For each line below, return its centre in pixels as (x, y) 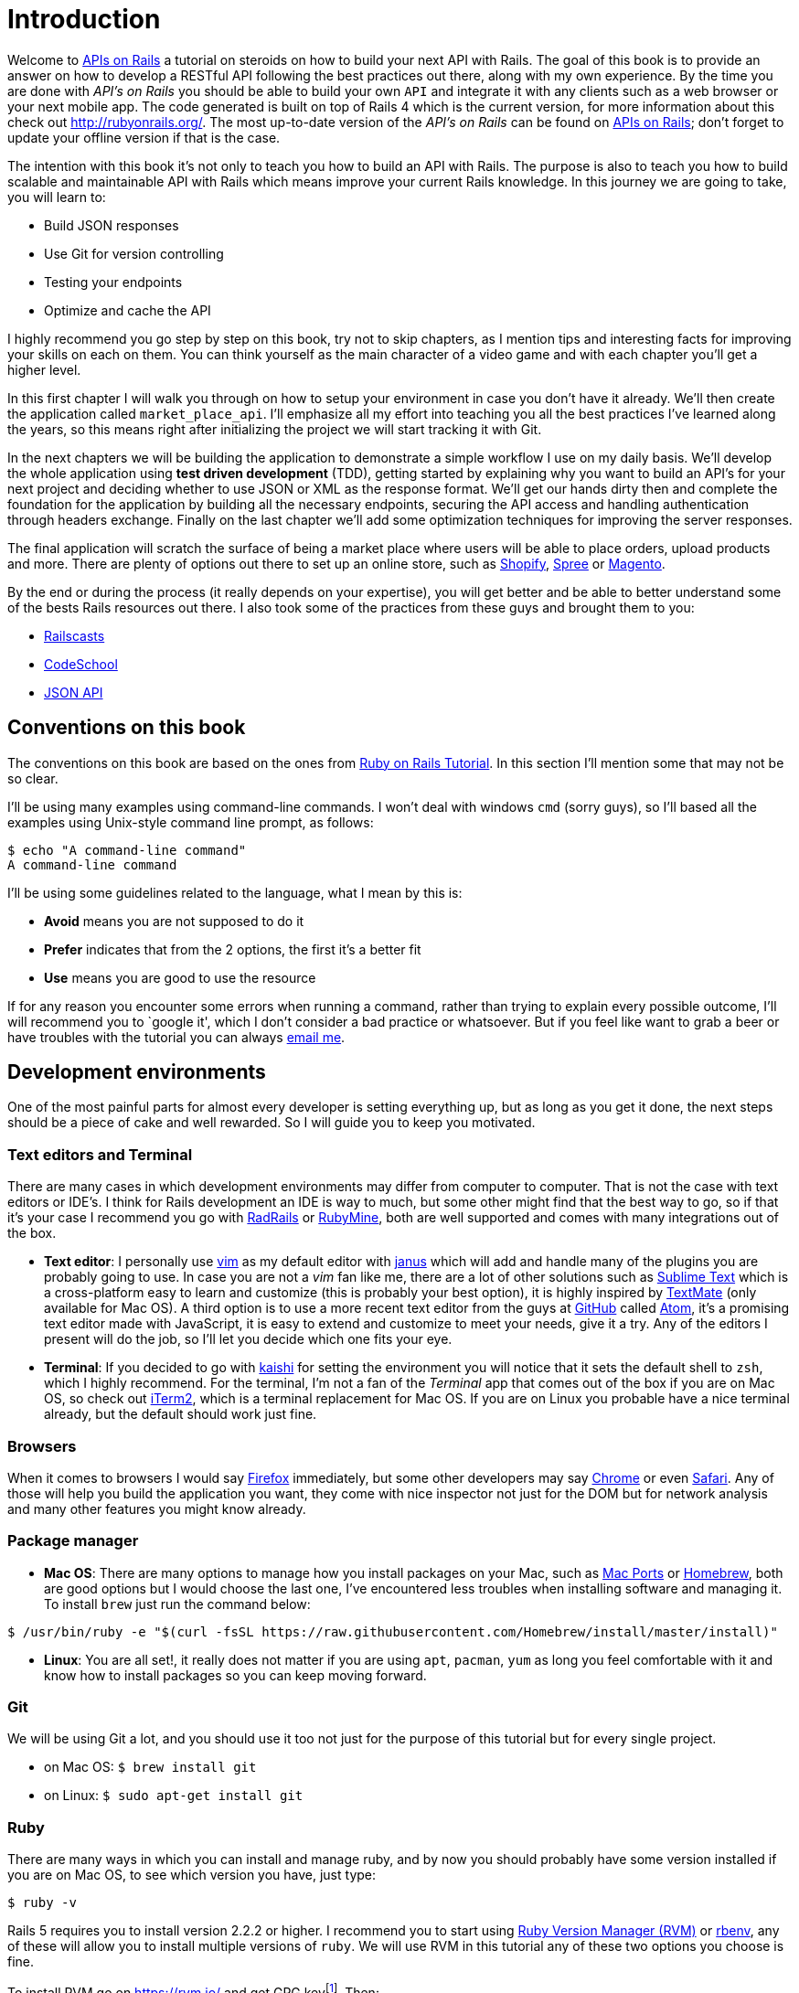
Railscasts (75, 635)
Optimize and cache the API (128, 310)
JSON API (74, 692)
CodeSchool (81, 664)
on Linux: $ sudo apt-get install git (174, 1796)
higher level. (44, 369)
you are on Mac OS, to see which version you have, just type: (192, 1875)
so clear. (33, 778)
